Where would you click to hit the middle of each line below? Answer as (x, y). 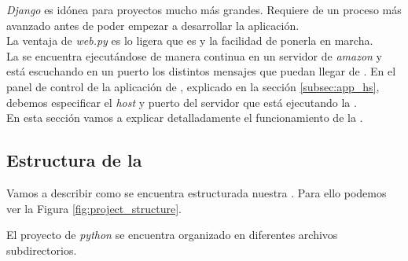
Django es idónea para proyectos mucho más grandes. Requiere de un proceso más (204, 9)
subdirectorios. (42, 250)
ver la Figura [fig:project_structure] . (94, 208)
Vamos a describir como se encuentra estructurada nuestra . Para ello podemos (197, 192)
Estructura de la (74, 160)
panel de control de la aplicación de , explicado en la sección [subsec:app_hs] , (193, 86)
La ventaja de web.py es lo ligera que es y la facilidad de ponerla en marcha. (190, 40)
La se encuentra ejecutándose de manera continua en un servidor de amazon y (194, 55)
